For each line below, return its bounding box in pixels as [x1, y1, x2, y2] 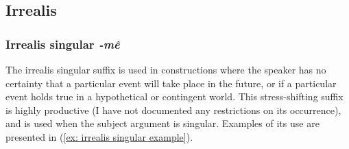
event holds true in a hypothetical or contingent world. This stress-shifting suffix [5, 89, 344, 104]
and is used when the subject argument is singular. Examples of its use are [5, 116, 320, 130]
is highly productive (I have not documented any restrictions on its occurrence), [5, 102, 341, 117]
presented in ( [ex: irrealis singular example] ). [5, 129, 193, 144]
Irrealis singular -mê [5, 35, 120, 52]
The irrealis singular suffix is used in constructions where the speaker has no [5, 62, 326, 76]
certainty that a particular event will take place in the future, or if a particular [5, 76, 337, 90]
